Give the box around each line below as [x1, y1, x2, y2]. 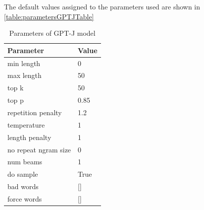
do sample [7, 169, 38, 179]
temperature [7, 119, 45, 130]
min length [7, 58, 41, 68]
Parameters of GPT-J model [9, 28, 96, 38]
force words [7, 193, 42, 204]
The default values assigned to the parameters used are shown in [4, 1, 201, 11]
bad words [7, 181, 39, 192]
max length [7, 70, 42, 80]
